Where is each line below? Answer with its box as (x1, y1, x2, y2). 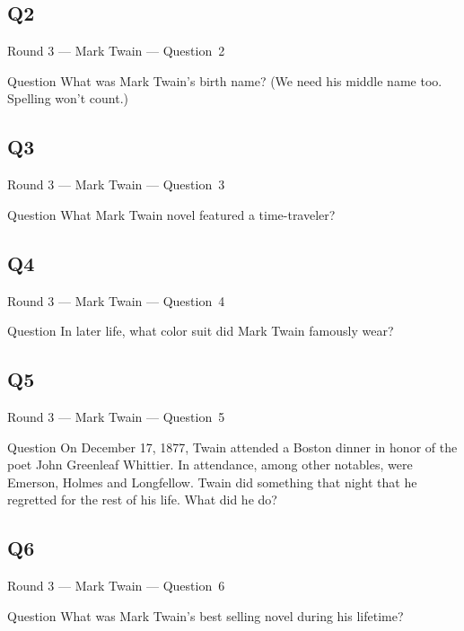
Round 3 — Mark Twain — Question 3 (7, 175, 225, 194)
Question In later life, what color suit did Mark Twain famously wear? (7, 321, 394, 340)
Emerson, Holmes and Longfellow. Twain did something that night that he (7, 472, 417, 491)
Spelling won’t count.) (7, 89, 128, 108)
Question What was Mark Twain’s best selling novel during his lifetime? (7, 606, 404, 625)
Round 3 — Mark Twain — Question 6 (7, 576, 225, 595)
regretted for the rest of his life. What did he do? (7, 490, 277, 509)
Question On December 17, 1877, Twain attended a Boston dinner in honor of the (7, 437, 458, 456)
